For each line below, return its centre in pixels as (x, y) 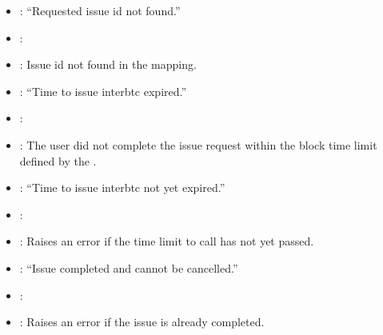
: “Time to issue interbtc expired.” (103, 91)
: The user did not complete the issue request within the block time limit (198, 144)
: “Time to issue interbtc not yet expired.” (122, 187)
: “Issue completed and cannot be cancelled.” (129, 267)
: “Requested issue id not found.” (100, 10)
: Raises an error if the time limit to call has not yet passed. (167, 241)
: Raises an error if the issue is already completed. (142, 322)
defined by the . (58, 160)
